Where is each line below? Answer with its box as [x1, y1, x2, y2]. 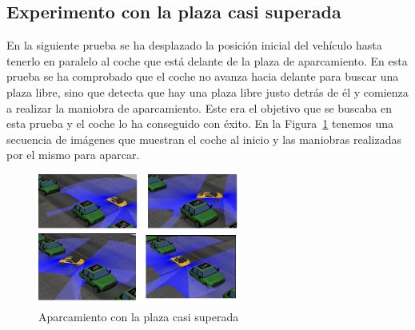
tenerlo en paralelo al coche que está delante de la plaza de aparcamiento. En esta [6, 52, 408, 69]
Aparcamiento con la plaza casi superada [38, 308, 239, 324]
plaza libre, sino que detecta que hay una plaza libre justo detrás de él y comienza [6, 83, 409, 100]
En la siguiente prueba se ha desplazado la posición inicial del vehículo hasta [6, 37, 382, 54]
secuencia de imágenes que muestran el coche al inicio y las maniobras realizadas [6, 130, 402, 147]
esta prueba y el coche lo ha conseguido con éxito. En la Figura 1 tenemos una [6, 115, 394, 132]
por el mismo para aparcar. [6, 146, 140, 163]
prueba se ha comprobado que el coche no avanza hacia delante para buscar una [6, 68, 399, 85]
